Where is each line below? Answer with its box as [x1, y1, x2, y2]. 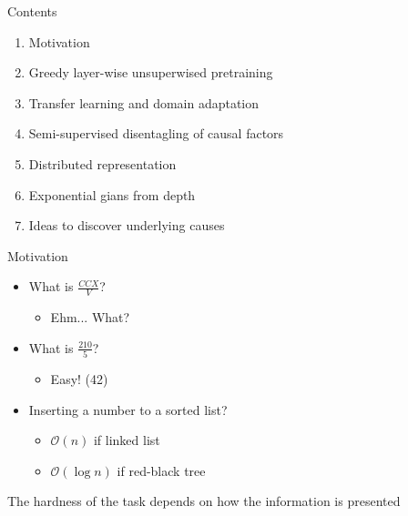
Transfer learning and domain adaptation [28, 93, 260, 112]
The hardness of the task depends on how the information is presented [7, 491, 401, 511]
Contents [7, 2, 57, 20]
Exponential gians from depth [28, 185, 196, 204]
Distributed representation [28, 154, 177, 173]
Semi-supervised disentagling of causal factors [28, 124, 284, 143]
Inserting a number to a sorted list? [28, 400, 228, 419]
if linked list [93, 430, 160, 450]
